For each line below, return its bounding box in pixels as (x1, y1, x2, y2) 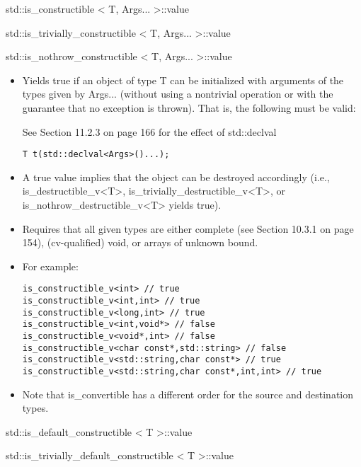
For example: (22, 258, 79, 273)
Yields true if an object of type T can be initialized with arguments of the (22, 72, 344, 87)
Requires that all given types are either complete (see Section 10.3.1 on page (22, 221, 354, 236)
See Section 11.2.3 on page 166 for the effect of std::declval (22, 124, 277, 139)
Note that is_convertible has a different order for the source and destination (22, 386, 354, 401)
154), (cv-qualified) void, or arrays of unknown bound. (22, 235, 258, 250)
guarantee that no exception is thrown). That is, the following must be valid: (22, 100, 356, 115)
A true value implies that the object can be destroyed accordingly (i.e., (22, 169, 330, 184)
